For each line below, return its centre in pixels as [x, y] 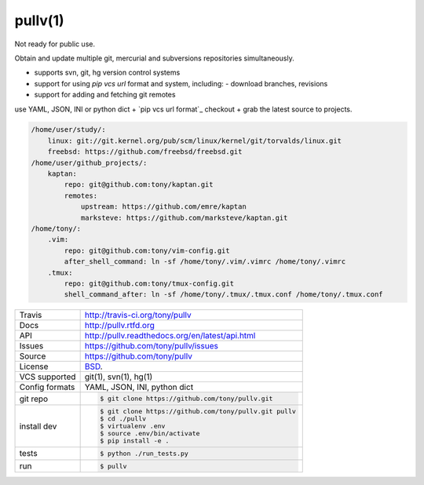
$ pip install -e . [134, 441]
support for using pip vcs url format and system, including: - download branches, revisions [181, 83]
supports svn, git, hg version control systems [107, 73]
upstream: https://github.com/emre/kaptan [163, 207]
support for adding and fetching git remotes [105, 95]
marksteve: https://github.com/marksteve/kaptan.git [184, 217]
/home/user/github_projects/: [89, 162]
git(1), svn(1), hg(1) [119, 377]
